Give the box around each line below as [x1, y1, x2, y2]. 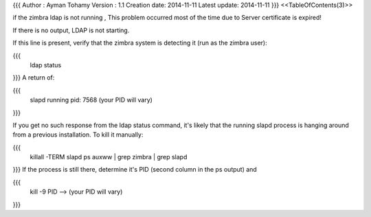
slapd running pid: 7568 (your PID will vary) [30, 96, 153, 104]
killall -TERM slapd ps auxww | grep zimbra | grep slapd [30, 153, 188, 161]
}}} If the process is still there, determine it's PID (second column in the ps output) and [12, 165, 257, 174]
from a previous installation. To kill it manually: [12, 130, 144, 139]
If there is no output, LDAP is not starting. [12, 26, 130, 34]
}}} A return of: [12, 73, 55, 82]
